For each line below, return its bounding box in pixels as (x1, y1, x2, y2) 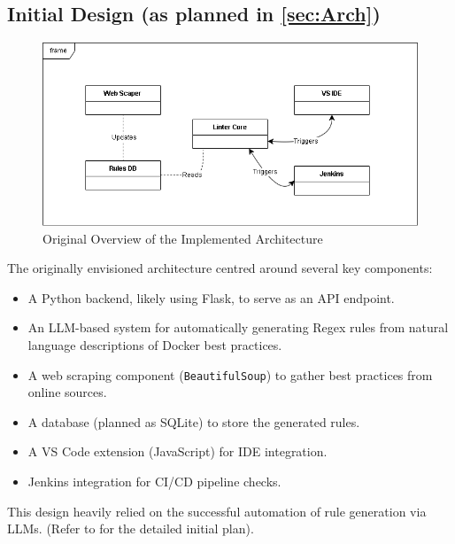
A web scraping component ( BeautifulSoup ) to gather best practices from (27, 365, 433, 384)
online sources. (27, 383, 107, 401)
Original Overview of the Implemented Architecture (42, 229, 323, 247)
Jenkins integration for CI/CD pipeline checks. (27, 472, 281, 491)
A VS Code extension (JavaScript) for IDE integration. (27, 442, 328, 461)
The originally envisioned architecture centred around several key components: (7, 259, 433, 277)
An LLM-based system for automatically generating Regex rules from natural (27, 318, 449, 337)
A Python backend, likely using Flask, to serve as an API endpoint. (27, 288, 395, 307)
